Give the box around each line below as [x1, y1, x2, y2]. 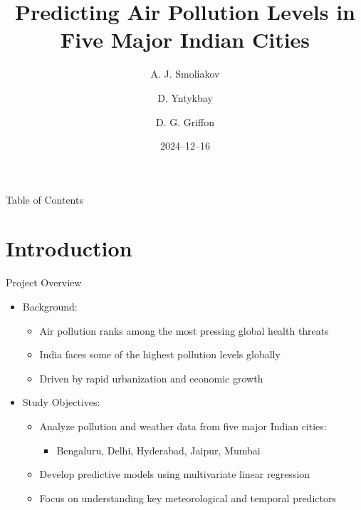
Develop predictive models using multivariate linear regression [39, 467, 310, 482]
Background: [22, 299, 78, 313]
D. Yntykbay [157, 90, 213, 105]
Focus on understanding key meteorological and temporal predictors [39, 490, 336, 505]
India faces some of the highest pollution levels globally [39, 347, 281, 362]
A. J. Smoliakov [150, 66, 220, 81]
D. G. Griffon [155, 114, 215, 129]
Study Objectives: [22, 395, 100, 410]
